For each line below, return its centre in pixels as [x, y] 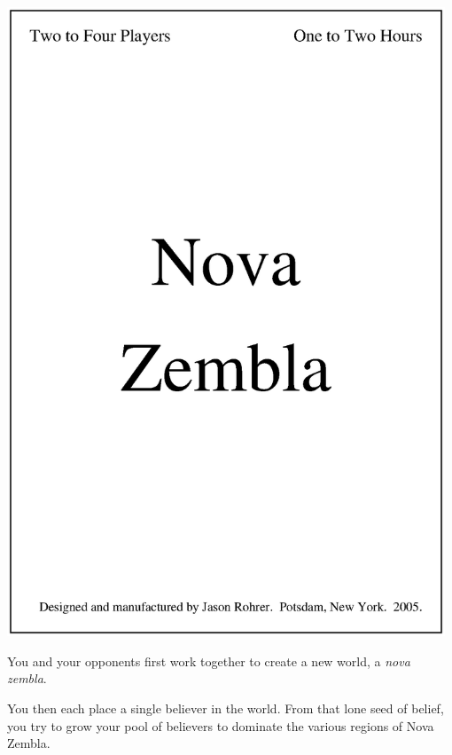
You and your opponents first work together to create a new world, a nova [209, 661]
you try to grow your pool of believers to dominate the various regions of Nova [221, 725]
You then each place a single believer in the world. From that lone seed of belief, [226, 708]
